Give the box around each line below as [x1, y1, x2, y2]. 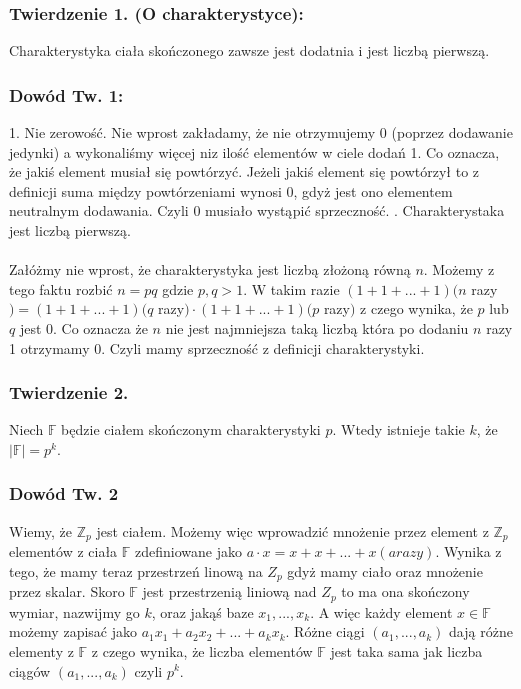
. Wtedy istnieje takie [332, 419, 465, 440]
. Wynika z [435, 541, 502, 562]
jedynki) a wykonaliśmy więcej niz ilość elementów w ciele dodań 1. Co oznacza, [9, 141, 500, 162]
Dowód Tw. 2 [9, 481, 119, 506]
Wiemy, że [9, 520, 72, 541]
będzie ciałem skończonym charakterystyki [61, 419, 321, 440]
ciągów [9, 660, 51, 681]
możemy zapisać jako [9, 621, 137, 642]
